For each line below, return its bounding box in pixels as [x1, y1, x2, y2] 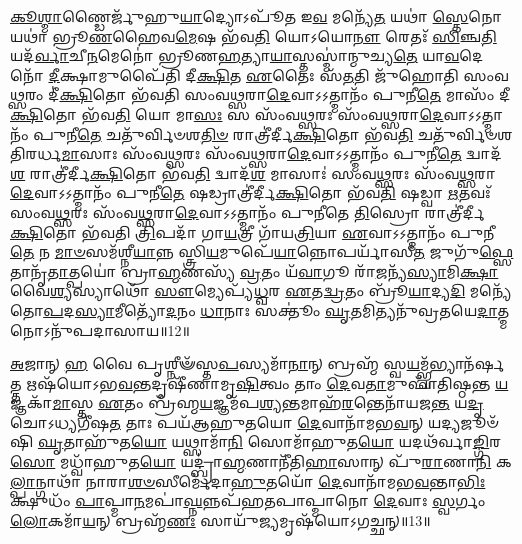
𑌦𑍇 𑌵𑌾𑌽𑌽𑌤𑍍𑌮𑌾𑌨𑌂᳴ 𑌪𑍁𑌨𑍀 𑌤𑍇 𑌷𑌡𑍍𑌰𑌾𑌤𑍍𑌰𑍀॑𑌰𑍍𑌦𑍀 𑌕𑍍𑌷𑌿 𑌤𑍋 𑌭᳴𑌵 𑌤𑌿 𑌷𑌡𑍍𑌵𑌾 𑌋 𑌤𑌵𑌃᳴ [10, 182, 491, 203]
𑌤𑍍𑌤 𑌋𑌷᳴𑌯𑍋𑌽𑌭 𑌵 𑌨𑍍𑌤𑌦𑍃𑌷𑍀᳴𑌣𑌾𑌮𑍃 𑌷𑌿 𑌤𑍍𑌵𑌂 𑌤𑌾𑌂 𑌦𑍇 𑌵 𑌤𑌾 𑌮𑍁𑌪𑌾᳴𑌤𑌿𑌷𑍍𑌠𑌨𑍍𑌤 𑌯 [10, 372, 509, 393]
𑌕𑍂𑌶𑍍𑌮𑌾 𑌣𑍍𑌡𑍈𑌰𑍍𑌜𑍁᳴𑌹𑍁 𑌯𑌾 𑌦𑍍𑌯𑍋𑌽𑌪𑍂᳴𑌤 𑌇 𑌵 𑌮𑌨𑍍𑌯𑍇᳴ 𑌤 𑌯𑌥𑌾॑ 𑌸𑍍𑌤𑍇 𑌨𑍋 [10, 6, 503, 26]
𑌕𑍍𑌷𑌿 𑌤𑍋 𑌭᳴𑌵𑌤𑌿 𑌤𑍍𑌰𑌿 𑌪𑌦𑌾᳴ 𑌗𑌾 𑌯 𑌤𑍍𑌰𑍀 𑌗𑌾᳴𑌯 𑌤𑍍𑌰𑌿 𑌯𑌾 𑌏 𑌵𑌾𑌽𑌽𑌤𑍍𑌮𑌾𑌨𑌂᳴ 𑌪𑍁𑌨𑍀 [10, 221, 495, 242]
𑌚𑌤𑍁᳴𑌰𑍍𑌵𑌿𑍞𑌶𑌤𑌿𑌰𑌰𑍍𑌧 [417, 123, 513, 144]
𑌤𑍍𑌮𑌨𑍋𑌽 [497, 299, 509, 320]
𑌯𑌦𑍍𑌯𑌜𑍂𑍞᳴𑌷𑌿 [428, 411, 499, 432]
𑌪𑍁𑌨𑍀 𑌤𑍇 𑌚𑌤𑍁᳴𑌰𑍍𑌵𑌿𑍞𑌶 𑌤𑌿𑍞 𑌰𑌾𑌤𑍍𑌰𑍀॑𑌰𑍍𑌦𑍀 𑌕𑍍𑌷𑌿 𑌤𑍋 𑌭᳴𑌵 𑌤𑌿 [33, 123, 414, 144]
